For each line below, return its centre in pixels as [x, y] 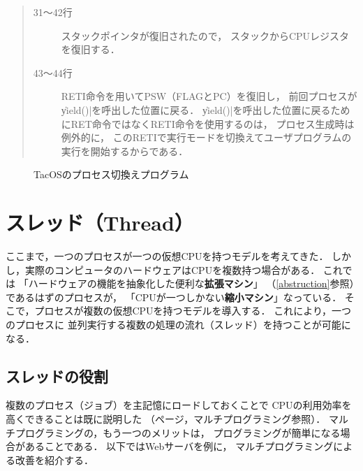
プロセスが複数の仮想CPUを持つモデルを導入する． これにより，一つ [193, 311]
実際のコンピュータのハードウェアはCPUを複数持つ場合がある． [172, 269]
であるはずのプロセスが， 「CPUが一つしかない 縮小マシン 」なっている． [174, 297]
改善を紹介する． [54, 459]
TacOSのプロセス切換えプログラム [111, 174]
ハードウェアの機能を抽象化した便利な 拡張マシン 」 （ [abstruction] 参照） [191, 283]
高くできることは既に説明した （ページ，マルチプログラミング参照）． [166, 419]
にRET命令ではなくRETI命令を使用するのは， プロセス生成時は [208, 123]
